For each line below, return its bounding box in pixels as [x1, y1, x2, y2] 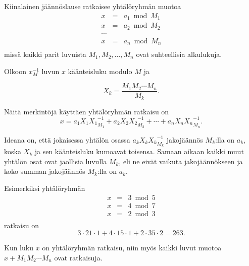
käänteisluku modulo [68, 65, 132, 76]
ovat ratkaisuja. [54, 252, 103, 262]
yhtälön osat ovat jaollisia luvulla [4, 156, 107, 166]
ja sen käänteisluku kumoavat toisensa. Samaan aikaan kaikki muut [34, 146, 244, 157]
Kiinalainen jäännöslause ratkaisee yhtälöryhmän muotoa [4, 1, 181, 11]
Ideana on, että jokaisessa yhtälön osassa [4, 134, 130, 145]
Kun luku [4, 242, 33, 253]
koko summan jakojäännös [4, 166, 85, 176]
